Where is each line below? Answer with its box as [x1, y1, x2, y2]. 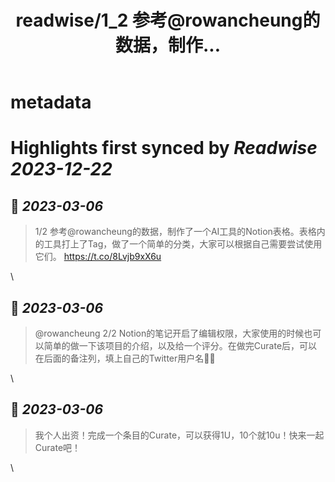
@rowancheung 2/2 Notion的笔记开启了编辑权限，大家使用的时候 [34, 327, 305, 339]
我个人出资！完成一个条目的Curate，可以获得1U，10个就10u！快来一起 [34, 429, 325, 441]
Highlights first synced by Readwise [10, 137, 318, 160]
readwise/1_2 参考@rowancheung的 [15, 9, 321, 32]
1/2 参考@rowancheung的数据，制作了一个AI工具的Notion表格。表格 [34, 226, 317, 238]
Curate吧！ [34, 441, 82, 453]
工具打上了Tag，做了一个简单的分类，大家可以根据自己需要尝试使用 [43, 238, 323, 250]
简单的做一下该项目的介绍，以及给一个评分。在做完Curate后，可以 [43, 340, 318, 351]
